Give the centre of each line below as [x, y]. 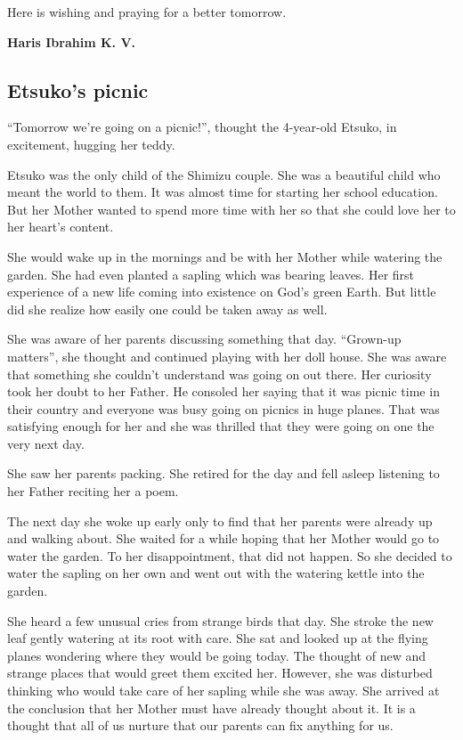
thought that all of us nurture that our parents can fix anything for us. [200, 725]
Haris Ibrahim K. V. [72, 41]
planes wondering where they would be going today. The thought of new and [216, 655]
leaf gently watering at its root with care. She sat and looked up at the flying [218, 638]
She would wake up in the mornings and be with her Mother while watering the [225, 256]
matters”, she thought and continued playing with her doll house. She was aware [227, 356]
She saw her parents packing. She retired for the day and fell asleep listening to [223, 473]
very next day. [46, 443]
